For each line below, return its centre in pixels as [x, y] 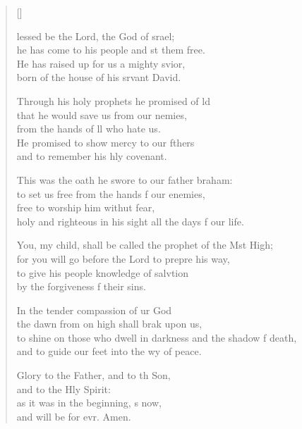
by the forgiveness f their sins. [81, 286]
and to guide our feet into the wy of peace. [109, 351]
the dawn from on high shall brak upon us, [109, 324]
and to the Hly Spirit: [64, 388]
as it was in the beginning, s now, [89, 403]
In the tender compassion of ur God [94, 310]
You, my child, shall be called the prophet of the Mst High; [145, 245]
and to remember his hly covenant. [92, 156]
